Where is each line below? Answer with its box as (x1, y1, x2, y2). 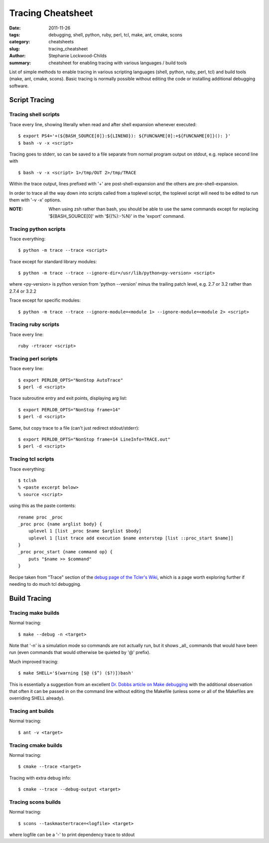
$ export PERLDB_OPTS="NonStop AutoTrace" (18, 377, 124, 383)
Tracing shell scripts (9, 111, 60, 118)
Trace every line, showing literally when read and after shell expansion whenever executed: (9, 121, 197, 127)
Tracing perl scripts (9, 355, 58, 362)
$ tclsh (18, 478, 37, 483)
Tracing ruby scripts (9, 321, 60, 328)
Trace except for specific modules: (9, 297, 81, 304)
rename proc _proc (18, 514, 63, 520)
